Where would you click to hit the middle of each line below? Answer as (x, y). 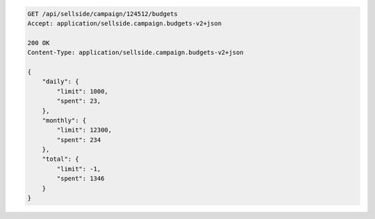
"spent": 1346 (81, 179)
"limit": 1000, (83, 91)
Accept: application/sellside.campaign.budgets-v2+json (125, 23)
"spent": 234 (79, 140)
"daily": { (60, 82)
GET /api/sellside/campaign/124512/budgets (103, 14)
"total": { (60, 159)
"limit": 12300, (84, 130)
